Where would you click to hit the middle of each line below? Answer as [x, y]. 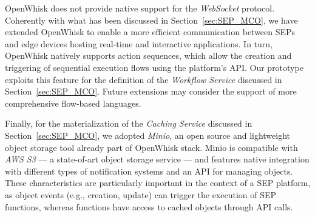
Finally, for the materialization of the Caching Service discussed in [129, 123]
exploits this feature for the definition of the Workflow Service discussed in [144, 79]
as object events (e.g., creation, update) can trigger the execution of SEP [141, 194]
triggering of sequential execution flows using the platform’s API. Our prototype [154, 67]
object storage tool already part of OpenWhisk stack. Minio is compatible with [151, 147]
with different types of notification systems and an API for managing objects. [149, 171]
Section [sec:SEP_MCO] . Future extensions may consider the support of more [151, 91]
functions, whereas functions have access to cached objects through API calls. [149, 206]
